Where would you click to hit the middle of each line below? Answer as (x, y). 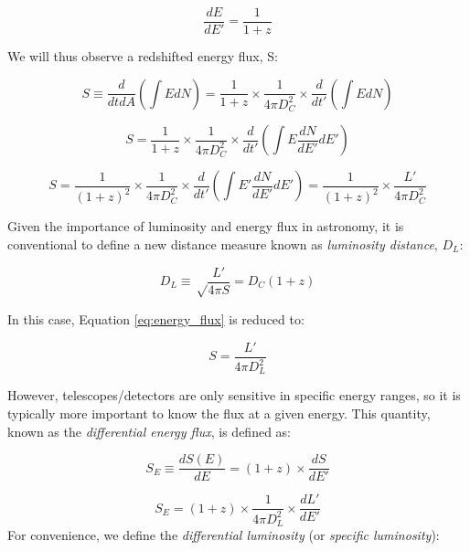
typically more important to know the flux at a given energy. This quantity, (219, 413)
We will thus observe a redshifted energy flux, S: (143, 56)
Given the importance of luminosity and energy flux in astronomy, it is (206, 226)
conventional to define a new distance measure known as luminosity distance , (223, 244)
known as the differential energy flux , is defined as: (150, 431)
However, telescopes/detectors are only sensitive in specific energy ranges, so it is (234, 395)
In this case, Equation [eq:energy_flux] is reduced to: (156, 319)
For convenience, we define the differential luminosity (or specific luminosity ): (224, 535)
